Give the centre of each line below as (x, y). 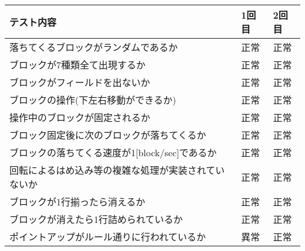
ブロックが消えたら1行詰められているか (96, 219)
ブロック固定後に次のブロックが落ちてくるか (108, 135)
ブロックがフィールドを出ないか (80, 82)
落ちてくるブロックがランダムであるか (94, 47)
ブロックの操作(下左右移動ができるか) (93, 100)
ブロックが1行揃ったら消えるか (77, 202)
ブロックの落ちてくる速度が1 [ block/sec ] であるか (113, 152)
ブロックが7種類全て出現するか (78, 65)
